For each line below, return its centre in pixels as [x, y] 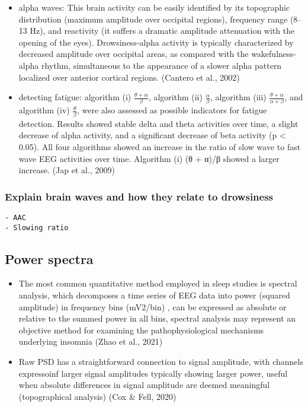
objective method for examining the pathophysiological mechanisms [141, 330]
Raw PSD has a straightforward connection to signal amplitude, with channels [161, 362]
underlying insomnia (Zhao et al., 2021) [91, 341]
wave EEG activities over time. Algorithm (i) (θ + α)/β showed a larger [149, 158]
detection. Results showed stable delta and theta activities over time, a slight [158, 123]
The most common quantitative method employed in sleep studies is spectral [158, 283]
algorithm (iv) [44, 110]
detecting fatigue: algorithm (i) [75, 97]
